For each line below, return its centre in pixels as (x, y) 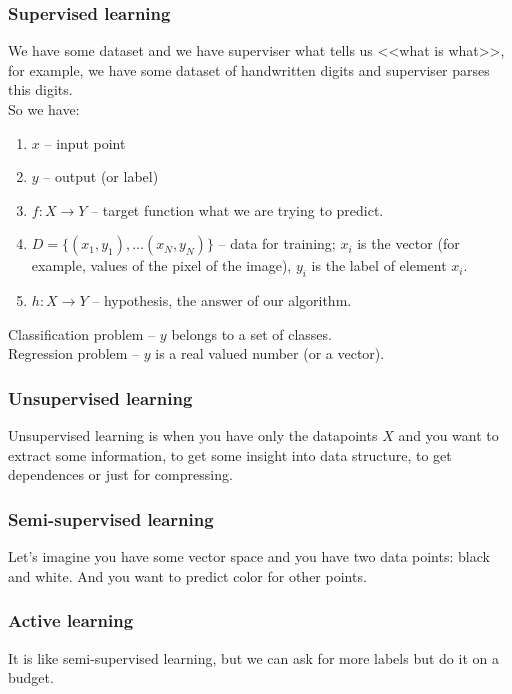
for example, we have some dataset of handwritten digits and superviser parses (249, 69)
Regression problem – (74, 353)
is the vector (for (408, 243)
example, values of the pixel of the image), (161, 265)
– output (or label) (101, 176)
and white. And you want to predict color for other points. (187, 575)
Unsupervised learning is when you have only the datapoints (193, 435)
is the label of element (379, 265)
